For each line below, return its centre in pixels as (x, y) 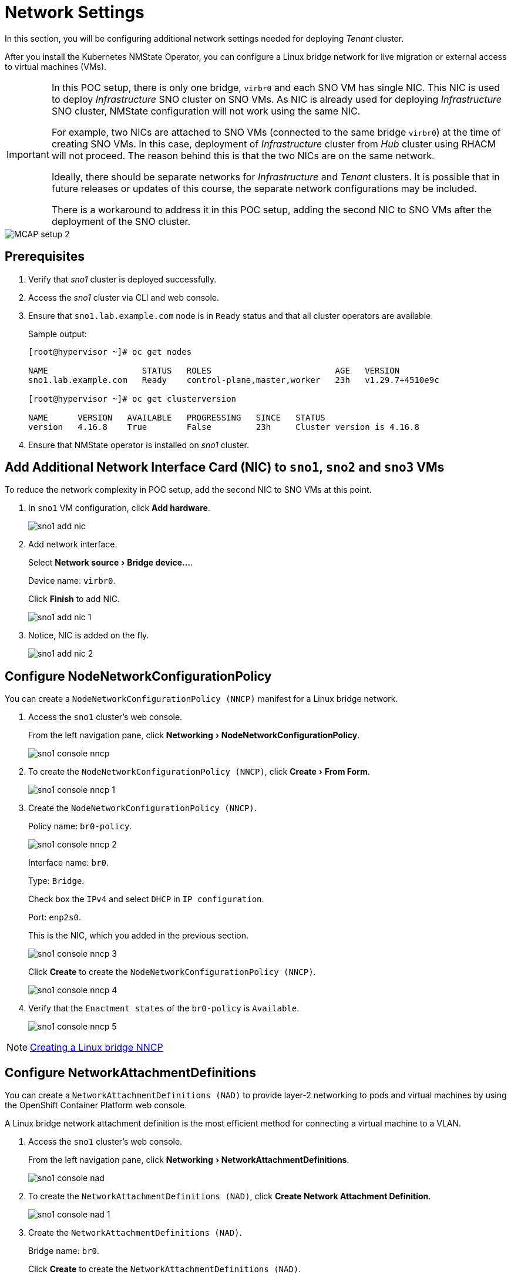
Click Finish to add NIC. (74, 599)
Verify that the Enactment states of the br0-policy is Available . (164, 1008)
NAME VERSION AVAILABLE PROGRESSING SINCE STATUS (177, 417)
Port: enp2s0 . (55, 917)
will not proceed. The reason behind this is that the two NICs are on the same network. (243, 155)
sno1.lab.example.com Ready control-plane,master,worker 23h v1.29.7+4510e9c (234, 380)
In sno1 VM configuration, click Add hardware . (119, 508)
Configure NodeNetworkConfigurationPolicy (138, 676)
